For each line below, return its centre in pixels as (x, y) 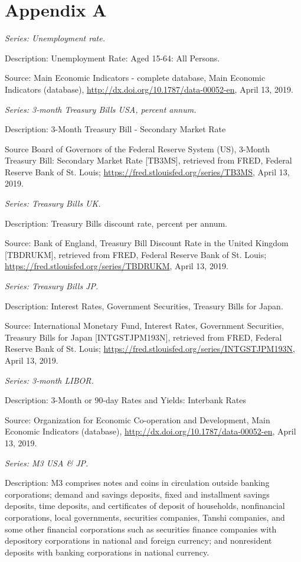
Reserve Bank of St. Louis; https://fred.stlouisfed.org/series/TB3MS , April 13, (147, 171)
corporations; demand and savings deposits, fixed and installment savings (137, 494)
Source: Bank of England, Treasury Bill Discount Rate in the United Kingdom (147, 243)
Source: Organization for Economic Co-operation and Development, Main (138, 419)
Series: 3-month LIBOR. (49, 380)
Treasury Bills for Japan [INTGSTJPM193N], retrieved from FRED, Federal (143, 337)
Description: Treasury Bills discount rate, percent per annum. (116, 223)
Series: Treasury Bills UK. (53, 203)
